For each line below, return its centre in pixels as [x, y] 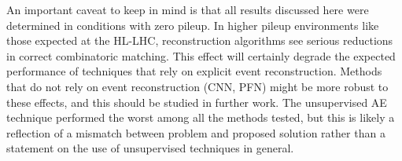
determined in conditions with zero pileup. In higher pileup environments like [193, 25]
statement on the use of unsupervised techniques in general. [150, 148]
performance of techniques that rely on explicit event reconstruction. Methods [194, 71]
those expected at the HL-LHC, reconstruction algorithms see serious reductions [200, 40]
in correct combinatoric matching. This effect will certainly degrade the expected [201, 55]
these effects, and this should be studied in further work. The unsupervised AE [197, 102]
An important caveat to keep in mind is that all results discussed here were [188, 9]
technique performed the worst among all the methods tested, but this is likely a [201, 117]
